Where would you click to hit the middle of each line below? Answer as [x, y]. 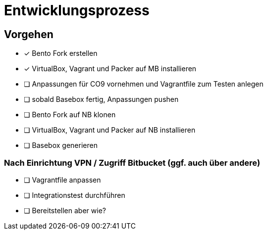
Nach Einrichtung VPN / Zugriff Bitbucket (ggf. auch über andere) [132, 163]
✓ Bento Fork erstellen [61, 53]
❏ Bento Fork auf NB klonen [70, 115]
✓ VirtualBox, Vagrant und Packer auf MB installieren [110, 69]
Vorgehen [29, 34]
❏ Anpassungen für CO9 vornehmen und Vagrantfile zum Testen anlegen [144, 84]
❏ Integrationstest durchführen [75, 195]
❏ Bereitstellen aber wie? [65, 210]
